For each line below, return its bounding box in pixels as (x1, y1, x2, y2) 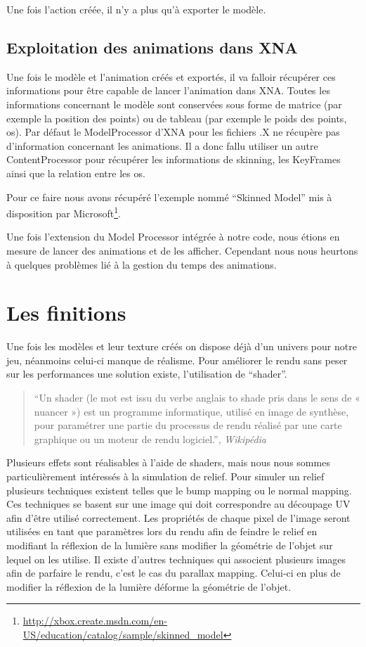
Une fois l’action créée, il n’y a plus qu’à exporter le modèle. (6, 2, 266, 16)
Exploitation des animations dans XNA (6, 36, 298, 58)
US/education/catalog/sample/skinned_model (22, 627, 223, 641)
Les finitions (6, 298, 126, 327)
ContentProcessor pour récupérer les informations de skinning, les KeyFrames (6, 152, 341, 167)
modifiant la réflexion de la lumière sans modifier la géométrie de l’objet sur (6, 538, 333, 553)
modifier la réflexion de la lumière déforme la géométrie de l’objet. (6, 579, 292, 594)
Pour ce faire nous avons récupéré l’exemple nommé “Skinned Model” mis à (6, 189, 332, 204)
